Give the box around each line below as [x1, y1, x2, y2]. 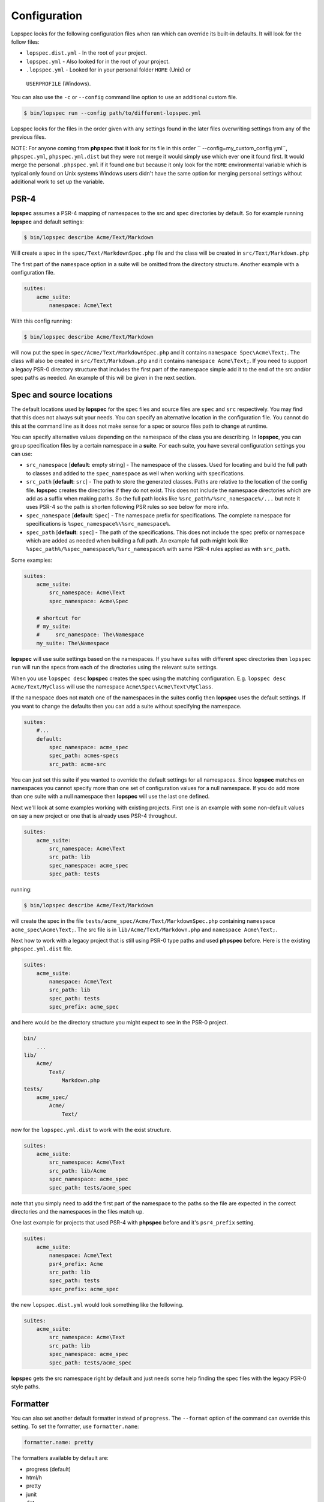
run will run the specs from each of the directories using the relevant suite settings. [11, 664, 218, 671]
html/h [26, 1474, 42, 1481]
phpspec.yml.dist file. [11, 945, 73, 952]
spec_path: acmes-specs [49, 752, 119, 759]
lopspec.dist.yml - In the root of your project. [26, 49, 147, 56]
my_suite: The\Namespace [36, 640, 110, 646]
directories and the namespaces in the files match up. [11, 1208, 144, 1215]
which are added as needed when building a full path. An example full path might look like [26, 537, 248, 544]
